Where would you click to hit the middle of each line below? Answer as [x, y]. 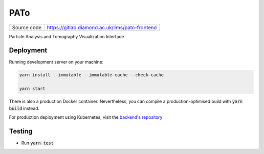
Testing [21, 131]
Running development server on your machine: [56, 62]
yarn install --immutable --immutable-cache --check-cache [91, 75]
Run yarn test [37, 143]
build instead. [24, 108]
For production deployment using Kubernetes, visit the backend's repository [86, 117]
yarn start [32, 89]
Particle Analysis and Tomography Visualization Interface [66, 36]
